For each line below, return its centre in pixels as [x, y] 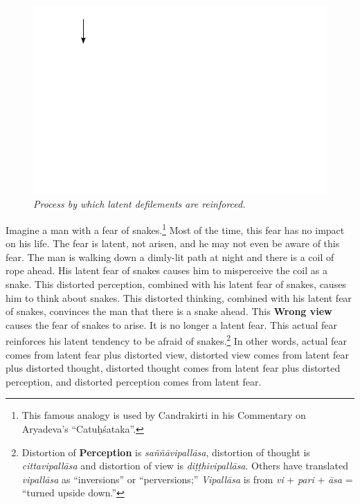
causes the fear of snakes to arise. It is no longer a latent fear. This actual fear [172, 324]
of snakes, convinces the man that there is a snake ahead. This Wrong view [169, 311]
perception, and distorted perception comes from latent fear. [134, 381]
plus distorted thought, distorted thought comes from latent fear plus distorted [173, 368]
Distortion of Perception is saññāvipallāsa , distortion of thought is [166, 452]
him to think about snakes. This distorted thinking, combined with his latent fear [179, 297]
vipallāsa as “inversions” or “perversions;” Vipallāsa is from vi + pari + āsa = [187, 479]
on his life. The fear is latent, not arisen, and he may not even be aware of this [173, 243]
